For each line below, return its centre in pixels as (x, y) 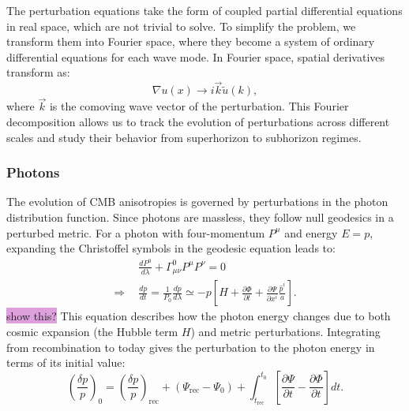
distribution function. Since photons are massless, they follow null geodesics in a (200, 217)
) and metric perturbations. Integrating (285, 331)
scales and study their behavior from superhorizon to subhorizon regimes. (184, 137)
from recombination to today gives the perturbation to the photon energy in (191, 347)
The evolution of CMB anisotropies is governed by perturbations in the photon (197, 202)
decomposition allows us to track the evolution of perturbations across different (198, 121)
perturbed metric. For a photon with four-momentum (136, 232)
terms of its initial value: (66, 362)
